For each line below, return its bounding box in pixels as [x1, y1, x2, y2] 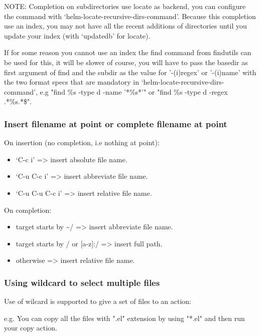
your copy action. [4, 322, 57, 333]
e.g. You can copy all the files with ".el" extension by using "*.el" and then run [4, 312, 245, 323]
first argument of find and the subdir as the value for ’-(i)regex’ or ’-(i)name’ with [4, 67, 256, 77]
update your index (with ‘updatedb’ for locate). [4, 30, 151, 41]
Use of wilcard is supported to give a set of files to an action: [4, 296, 191, 306]
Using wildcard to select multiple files [4, 276, 160, 288]
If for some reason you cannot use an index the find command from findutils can [4, 47, 251, 58]
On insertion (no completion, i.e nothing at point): [4, 137, 160, 148]
